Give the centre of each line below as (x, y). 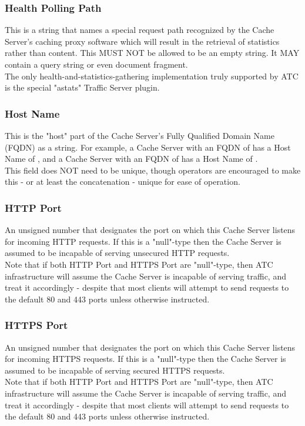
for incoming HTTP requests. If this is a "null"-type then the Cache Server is (143, 241)
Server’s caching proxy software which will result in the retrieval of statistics (142, 41)
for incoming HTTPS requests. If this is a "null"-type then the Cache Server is (145, 359)
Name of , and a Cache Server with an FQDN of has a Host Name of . (131, 159)
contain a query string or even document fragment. (96, 64)
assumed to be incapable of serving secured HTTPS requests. (115, 370)
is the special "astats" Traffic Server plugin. (82, 87)
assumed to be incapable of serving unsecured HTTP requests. (117, 253)
